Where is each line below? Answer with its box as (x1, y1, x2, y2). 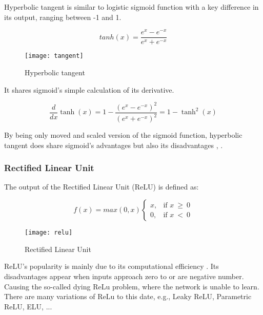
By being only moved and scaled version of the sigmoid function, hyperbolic (4, 130, 242, 140)
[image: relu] (25, 229, 73, 237)
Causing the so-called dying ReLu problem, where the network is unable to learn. (4, 281, 259, 291)
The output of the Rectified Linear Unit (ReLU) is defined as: (4, 181, 199, 192)
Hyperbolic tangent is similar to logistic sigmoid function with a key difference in (4, 2, 259, 12)
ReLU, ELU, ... (4, 301, 52, 311)
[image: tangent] (25, 52, 84, 60)
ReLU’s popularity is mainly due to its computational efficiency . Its (4, 261, 219, 271)
